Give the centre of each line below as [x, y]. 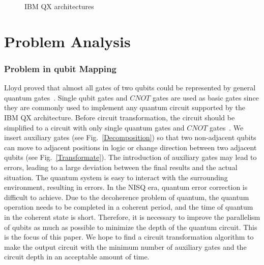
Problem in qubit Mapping [60, 68]
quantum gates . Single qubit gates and [66, 97]
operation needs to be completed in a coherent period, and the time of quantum [129, 207]
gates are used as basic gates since [206, 97]
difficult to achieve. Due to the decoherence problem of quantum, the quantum [127, 197]
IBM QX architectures [59, 6]
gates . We [227, 127]
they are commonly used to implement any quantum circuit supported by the [125, 107]
